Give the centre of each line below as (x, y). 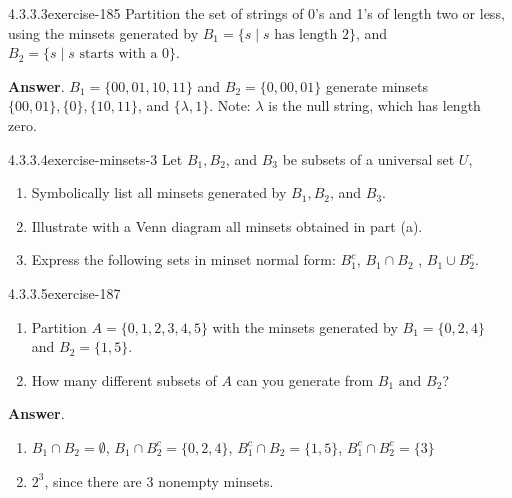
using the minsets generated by (103, 32)
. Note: (230, 105)
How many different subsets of (124, 379)
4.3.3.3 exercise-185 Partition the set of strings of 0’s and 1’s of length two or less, (256, 13)
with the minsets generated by (305, 326)
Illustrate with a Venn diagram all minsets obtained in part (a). (227, 225)
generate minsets (377, 85)
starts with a (118, 54)
